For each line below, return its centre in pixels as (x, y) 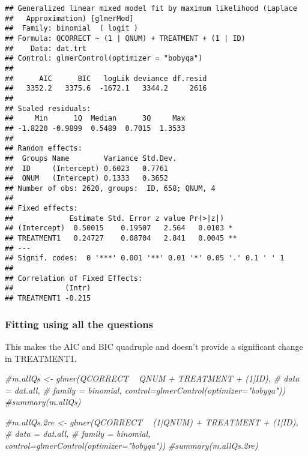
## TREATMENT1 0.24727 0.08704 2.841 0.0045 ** (121, 238)
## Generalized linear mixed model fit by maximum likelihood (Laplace (151, 8)
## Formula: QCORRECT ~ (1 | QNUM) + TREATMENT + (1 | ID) (125, 38)
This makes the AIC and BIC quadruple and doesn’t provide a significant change (154, 346)
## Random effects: (44, 148)
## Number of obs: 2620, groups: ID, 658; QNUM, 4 (110, 188)
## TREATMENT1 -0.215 (48, 298)
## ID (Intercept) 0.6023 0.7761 (87, 168)
